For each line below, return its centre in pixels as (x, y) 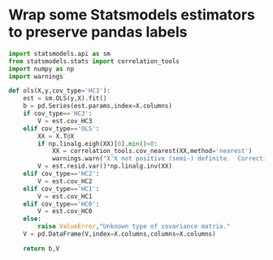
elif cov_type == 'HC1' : (61, 189)
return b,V (41, 249)
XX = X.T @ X (56, 136)
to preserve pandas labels (98, 32)
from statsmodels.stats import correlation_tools (94, 61)
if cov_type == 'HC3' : (58, 114)
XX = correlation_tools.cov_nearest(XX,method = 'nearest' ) (152, 151)
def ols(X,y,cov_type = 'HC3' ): (60, 91)
